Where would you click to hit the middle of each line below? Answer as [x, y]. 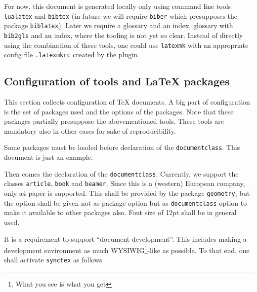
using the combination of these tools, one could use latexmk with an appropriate [126, 45]
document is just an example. [48, 157]
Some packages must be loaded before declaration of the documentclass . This [122, 147]
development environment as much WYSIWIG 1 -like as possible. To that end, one [127, 249]
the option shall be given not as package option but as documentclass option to [126, 202]
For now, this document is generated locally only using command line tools [118, 6]
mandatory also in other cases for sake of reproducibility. [90, 130]
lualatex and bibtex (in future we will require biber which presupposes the [121, 16]
